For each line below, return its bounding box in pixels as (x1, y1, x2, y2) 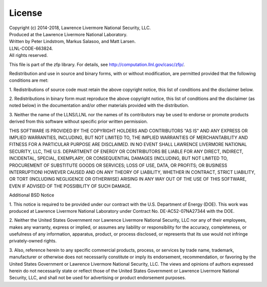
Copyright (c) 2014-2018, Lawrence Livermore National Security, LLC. (9, 25, 151, 31)
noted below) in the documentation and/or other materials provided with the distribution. (9, 102, 189, 108)
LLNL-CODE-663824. (9, 45, 53, 51)
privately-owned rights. (9, 238, 57, 244)
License (9, 7, 43, 18)
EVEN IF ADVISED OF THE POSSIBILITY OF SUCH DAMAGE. (9, 183, 132, 189)
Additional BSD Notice (9, 192, 54, 198)
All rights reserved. (9, 52, 48, 58)
